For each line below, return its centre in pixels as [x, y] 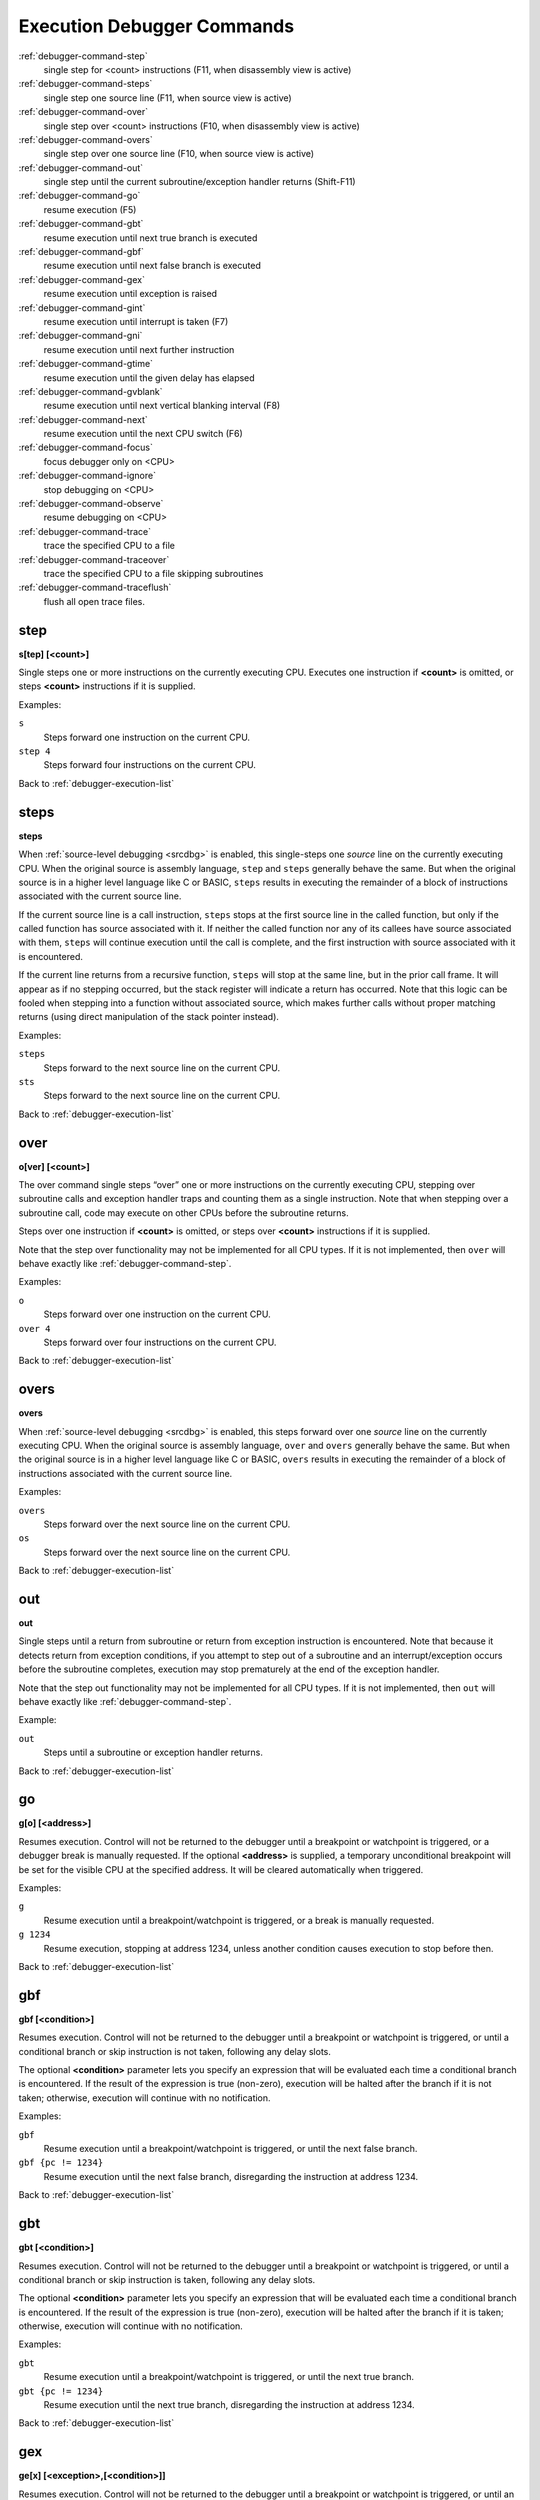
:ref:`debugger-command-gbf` [81, 252]
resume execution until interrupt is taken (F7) [136, 321]
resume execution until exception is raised [130, 294]
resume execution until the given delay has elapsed [149, 377]
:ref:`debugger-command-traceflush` [95, 587]
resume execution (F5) [90, 209]
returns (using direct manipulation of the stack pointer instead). [149, 1017]
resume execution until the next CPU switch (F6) [143, 434]
